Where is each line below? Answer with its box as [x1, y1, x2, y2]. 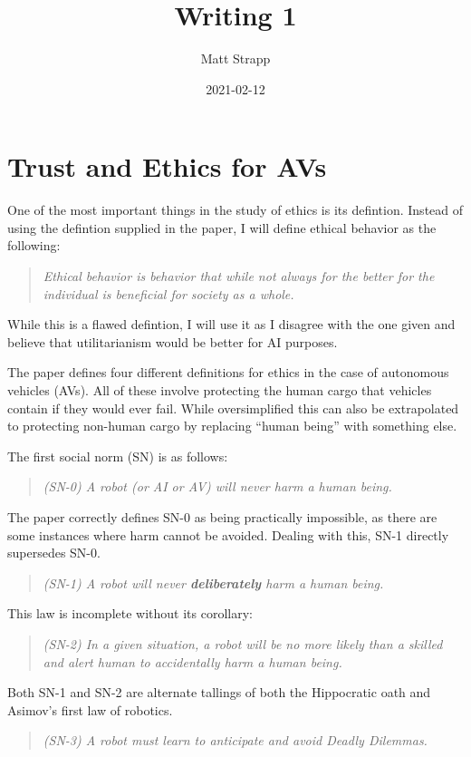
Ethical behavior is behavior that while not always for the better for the [43, 267, 435, 286]
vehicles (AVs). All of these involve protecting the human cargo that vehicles [7, 381, 432, 399]
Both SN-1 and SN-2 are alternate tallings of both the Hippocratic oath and [7, 683, 431, 702]
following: [7, 236, 61, 255]
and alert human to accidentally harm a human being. [43, 652, 342, 671]
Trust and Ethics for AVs [7, 148, 327, 185]
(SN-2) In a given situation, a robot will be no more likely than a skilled [43, 634, 443, 653]
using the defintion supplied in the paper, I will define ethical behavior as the [7, 218, 437, 237]
